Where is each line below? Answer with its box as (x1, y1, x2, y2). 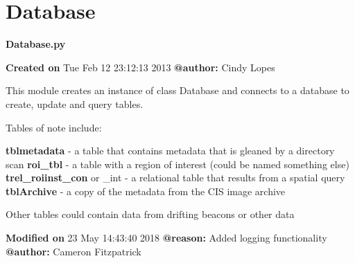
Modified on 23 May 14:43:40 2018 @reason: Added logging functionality (6, 230, 327, 245)
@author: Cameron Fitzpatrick (6, 244, 141, 258)
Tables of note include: (6, 120, 102, 134)
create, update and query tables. (6, 96, 144, 111)
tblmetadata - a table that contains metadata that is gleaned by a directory (6, 143, 335, 158)
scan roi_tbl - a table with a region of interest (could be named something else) (6, 156, 349, 171)
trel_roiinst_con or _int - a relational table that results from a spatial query (6, 170, 345, 185)
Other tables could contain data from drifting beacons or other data (6, 207, 295, 221)
